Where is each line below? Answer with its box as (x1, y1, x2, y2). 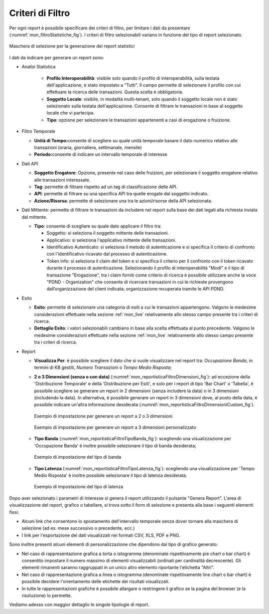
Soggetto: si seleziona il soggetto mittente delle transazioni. (46, 230, 169, 236)
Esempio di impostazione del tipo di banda (34, 454, 122, 460)
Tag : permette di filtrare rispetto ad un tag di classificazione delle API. (34, 184, 178, 190)
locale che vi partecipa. (46, 110, 95, 116)
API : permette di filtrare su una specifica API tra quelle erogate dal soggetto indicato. (34, 191, 209, 197)
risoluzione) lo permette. (21, 592, 72, 599)
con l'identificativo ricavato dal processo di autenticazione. (46, 251, 168, 257)
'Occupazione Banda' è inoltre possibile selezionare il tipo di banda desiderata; (34, 442, 197, 449)
